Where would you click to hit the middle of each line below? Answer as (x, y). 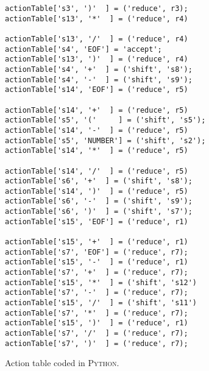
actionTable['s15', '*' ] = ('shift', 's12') (101, 282)
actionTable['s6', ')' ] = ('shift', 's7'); (99, 212)
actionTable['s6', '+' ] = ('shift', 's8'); (99, 181)
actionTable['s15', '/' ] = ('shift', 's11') (101, 303)
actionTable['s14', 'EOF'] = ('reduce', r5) (97, 90)
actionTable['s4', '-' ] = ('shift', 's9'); (99, 79)
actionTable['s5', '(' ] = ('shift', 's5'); (105, 120)
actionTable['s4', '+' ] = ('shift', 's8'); (99, 69)
